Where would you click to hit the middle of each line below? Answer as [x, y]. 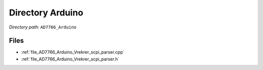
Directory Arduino [46, 13]
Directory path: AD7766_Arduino [43, 27]
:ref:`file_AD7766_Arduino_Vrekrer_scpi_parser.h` [70, 59]
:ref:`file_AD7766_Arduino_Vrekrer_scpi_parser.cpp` [73, 52]
